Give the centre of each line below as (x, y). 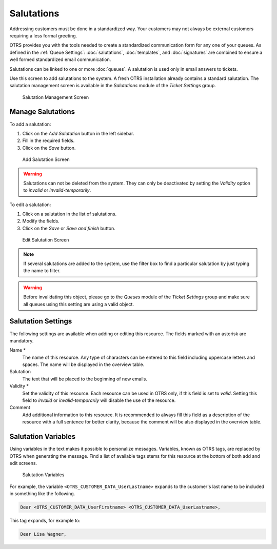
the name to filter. (42, 271)
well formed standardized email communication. (60, 59)
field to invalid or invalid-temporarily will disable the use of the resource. (99, 400)
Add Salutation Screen (46, 159)
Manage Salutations (42, 112)
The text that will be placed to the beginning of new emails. (85, 379)
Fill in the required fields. (48, 140)
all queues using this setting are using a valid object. (79, 304)
